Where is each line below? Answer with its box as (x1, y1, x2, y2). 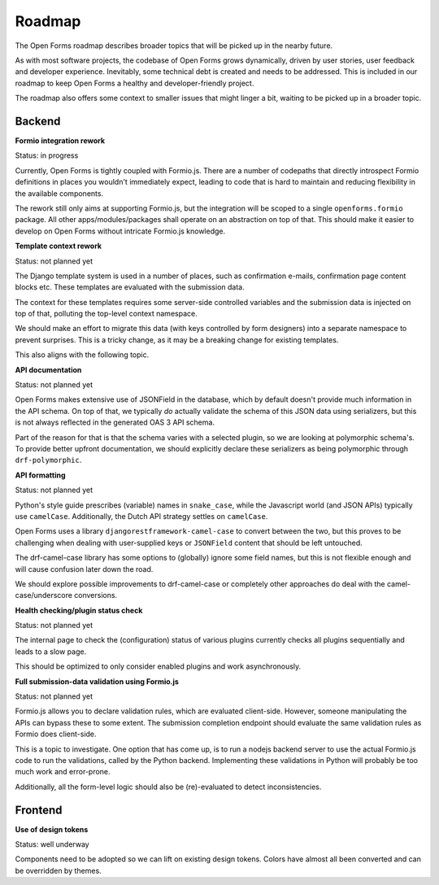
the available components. (15, 188, 104, 198)
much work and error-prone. (15, 767, 111, 777)
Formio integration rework (15, 136, 106, 146)
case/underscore (15, 591, 73, 600)
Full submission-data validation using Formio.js (15, 676, 179, 687)
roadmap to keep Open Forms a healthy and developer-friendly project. (15, 78, 254, 88)
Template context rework (15, 241, 102, 251)
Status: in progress (15, 150, 79, 160)
